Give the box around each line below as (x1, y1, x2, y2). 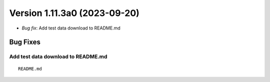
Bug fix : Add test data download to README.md (21, 25, 120, 31)
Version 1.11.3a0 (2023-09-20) (9, 7, 139, 18)
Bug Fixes (9, 38, 41, 46)
